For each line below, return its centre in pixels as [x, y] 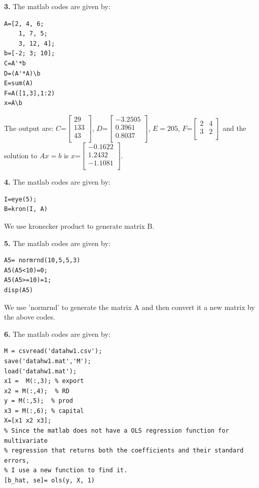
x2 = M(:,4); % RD [37, 391]
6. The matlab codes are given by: [57, 334]
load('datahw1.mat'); [41, 371]
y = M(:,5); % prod [39, 401]
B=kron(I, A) [26, 209]
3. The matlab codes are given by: [57, 6]
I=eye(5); [21, 199]
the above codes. [30, 317]
